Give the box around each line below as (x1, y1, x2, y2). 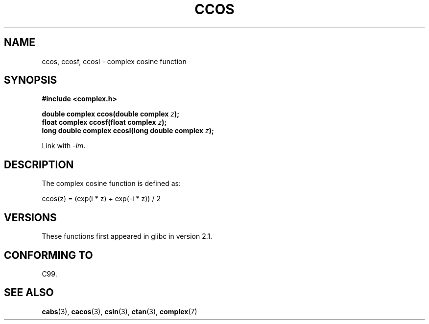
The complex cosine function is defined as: (42, 179, 181, 188)
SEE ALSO (4, 286, 54, 299)
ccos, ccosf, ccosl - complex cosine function (42, 57, 187, 66)
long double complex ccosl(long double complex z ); (42, 126, 214, 135)
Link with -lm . (42, 141, 86, 150)
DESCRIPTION (4, 158, 74, 171)
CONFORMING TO (4, 249, 93, 261)
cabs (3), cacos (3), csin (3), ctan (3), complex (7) (42, 307, 197, 316)
